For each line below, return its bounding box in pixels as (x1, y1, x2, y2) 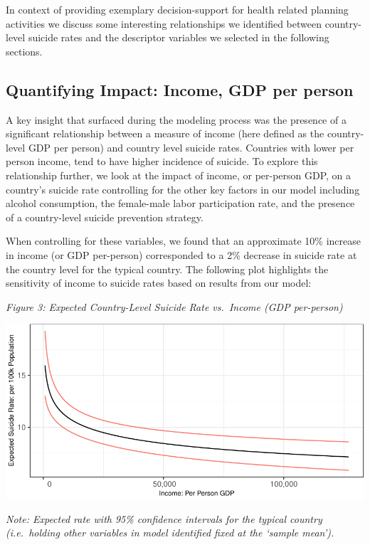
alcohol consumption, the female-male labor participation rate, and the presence (6, 196, 355, 211)
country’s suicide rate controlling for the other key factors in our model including (6, 181, 360, 196)
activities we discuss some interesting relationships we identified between (6, 16, 322, 31)
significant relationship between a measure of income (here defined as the (6, 126, 324, 141)
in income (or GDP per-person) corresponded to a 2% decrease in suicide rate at (6, 247, 357, 262)
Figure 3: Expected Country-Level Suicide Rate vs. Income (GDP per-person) (6, 299, 343, 314)
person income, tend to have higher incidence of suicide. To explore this (6, 154, 318, 169)
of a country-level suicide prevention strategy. (6, 209, 203, 224)
